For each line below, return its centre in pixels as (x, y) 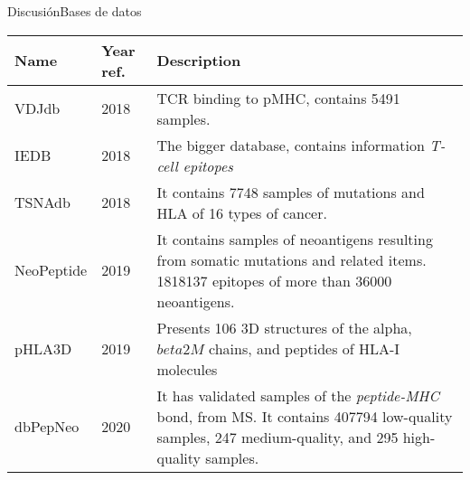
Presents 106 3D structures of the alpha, (284, 327)
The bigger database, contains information (291, 145)
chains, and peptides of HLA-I (305, 348)
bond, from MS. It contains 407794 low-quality (305, 416)
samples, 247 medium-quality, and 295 (277, 437)
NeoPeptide (51, 270)
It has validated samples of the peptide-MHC (298, 395)
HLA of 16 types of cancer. (242, 212)
